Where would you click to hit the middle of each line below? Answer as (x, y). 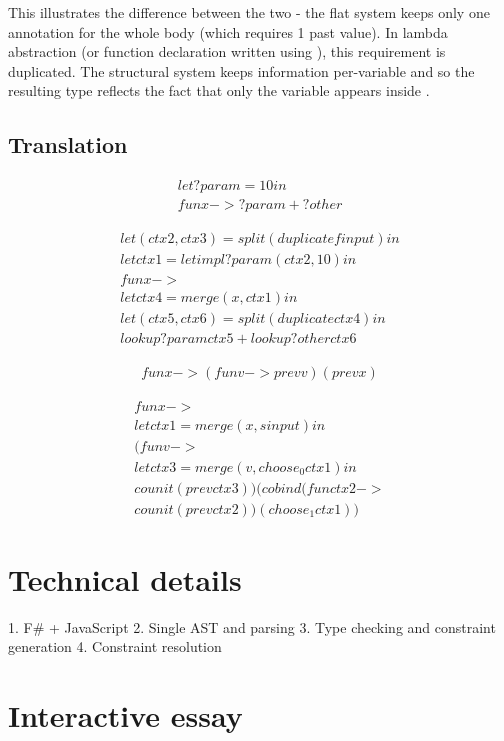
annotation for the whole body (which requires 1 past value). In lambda (228, 31)
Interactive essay (125, 715)
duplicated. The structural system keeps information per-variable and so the (241, 70)
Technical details (125, 578)
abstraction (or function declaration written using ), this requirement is (227, 51)
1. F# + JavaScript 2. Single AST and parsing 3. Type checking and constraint (252, 626)
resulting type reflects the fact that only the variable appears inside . (219, 90)
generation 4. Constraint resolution (115, 646)
